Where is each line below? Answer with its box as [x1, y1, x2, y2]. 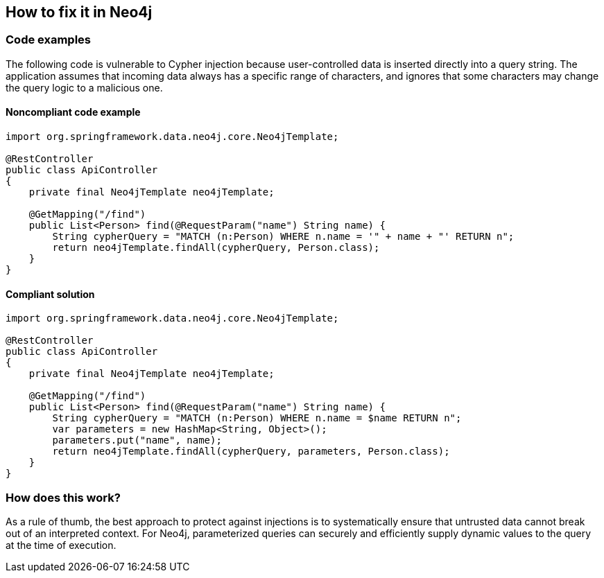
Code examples [6, 33, 92, 47]
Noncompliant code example [6, 106, 141, 119]
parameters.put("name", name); [52, 435, 222, 446]
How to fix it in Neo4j [6, 3, 153, 21]
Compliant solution [6, 288, 95, 300]
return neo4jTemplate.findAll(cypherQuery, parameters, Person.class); [52, 446, 450, 457]
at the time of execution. [6, 538, 117, 551]
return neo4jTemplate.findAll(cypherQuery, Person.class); [52, 242, 380, 254]
